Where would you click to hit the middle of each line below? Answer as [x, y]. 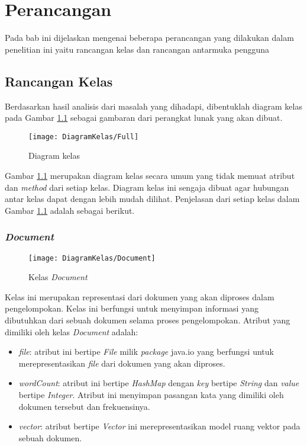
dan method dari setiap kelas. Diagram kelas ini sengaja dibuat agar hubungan [147, 187]
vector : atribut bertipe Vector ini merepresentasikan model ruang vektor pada [159, 426]
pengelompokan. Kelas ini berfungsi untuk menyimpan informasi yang [132, 308]
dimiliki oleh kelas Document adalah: [72, 331]
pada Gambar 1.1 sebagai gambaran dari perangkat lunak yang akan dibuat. [144, 118]
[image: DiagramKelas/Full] [84, 137]
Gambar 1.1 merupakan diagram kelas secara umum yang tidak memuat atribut [150, 175]
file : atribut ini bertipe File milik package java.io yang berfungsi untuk [146, 352]
